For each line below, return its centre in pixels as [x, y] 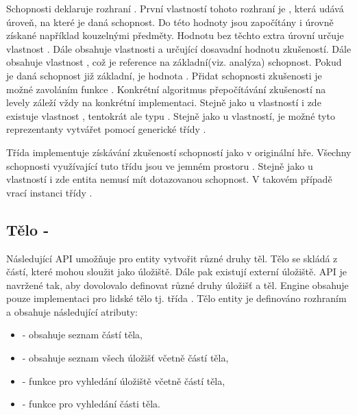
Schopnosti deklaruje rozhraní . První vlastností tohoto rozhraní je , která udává [175, 8]
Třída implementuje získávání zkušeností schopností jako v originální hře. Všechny [179, 152]
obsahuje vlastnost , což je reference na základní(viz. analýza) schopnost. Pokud [174, 62]
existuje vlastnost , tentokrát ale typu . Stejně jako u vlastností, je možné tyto [171, 115]
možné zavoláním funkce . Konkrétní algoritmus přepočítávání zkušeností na [166, 89]
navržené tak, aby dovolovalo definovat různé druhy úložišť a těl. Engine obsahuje [177, 285]
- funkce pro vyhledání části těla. [91, 404]
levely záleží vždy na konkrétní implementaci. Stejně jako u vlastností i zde [164, 102]
